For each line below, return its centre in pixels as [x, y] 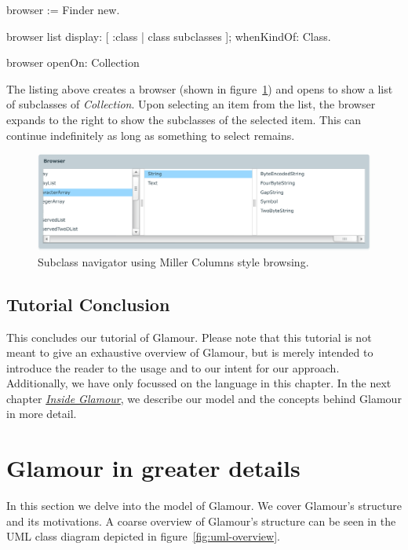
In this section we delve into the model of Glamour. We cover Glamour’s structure [204, 506]
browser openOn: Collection [73, 62]
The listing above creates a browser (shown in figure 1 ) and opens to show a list [200, 88]
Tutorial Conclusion [88, 304]
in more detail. [42, 414]
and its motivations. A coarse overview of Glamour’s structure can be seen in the [201, 521]
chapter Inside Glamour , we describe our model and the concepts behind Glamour [204, 398]
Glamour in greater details [153, 468]
